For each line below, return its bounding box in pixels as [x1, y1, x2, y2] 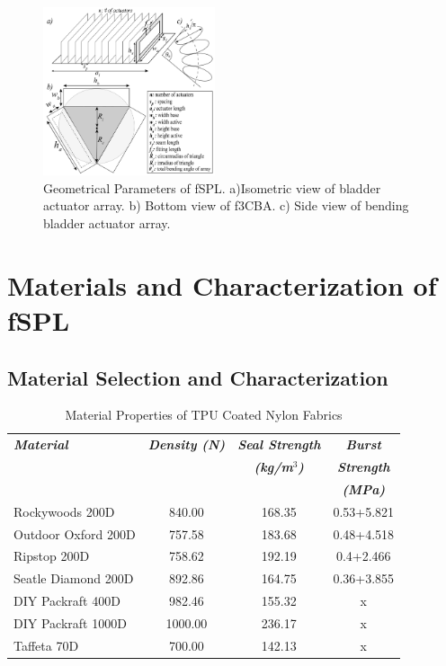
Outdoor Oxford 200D [13, 524, 136, 543]
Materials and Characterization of [7, 266, 437, 303]
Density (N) [147, 435, 226, 454]
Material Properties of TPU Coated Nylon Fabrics [65, 405, 343, 424]
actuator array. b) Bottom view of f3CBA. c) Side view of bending [43, 196, 409, 215]
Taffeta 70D [13, 635, 79, 654]
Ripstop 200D [13, 546, 90, 565]
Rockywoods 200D [13, 502, 115, 520]
